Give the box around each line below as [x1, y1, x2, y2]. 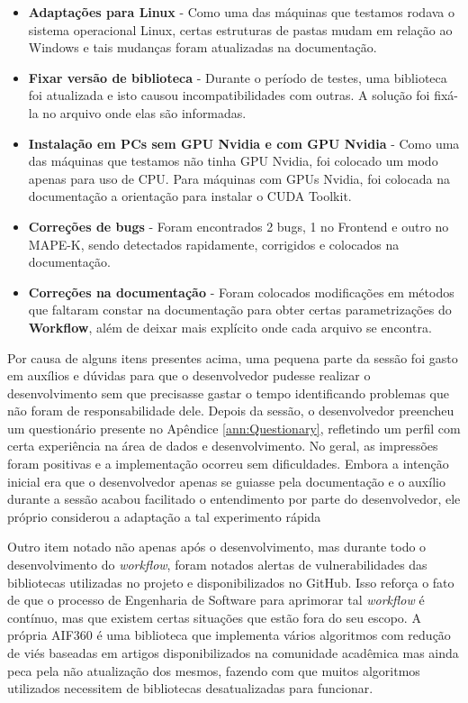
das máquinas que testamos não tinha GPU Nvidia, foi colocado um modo [28, 151, 438, 170]
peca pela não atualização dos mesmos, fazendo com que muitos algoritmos [7, 661, 420, 680]
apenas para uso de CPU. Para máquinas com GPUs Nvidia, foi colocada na [28, 169, 450, 187]
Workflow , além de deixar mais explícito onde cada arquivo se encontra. [28, 317, 432, 336]
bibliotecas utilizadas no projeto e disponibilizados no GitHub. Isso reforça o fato [7, 572, 454, 591]
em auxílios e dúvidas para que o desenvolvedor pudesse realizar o [7, 366, 371, 385]
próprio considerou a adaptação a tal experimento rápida [7, 507, 321, 525]
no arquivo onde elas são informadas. [42, 103, 247, 122]
